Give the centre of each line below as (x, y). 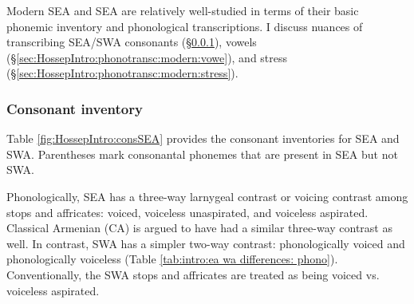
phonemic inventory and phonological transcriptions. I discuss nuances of (185, 26)
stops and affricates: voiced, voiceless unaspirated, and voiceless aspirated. (187, 212)
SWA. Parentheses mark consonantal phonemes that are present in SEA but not (202, 154)
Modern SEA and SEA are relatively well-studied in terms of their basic (183, 10)
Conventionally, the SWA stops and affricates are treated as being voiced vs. (193, 274)
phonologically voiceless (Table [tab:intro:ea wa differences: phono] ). (172, 259)
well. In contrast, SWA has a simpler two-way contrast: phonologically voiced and (206, 243)
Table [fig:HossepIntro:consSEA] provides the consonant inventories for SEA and (203, 138)
